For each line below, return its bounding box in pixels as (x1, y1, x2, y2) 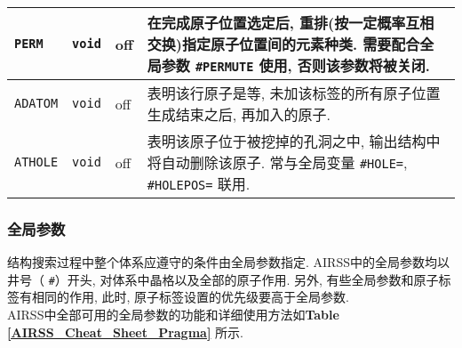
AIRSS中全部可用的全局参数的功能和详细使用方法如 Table (7, 305, 339, 324)
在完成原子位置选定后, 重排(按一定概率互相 (147, 12, 434, 33)
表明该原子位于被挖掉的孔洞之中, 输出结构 (147, 131, 426, 151)
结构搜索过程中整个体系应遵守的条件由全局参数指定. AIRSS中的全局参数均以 (7, 253, 450, 271)
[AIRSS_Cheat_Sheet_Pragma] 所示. (7, 322, 243, 341)
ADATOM (14, 96, 59, 110)
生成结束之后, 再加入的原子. (147, 104, 331, 125)
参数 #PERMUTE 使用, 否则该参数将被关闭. (161, 55, 430, 76)
